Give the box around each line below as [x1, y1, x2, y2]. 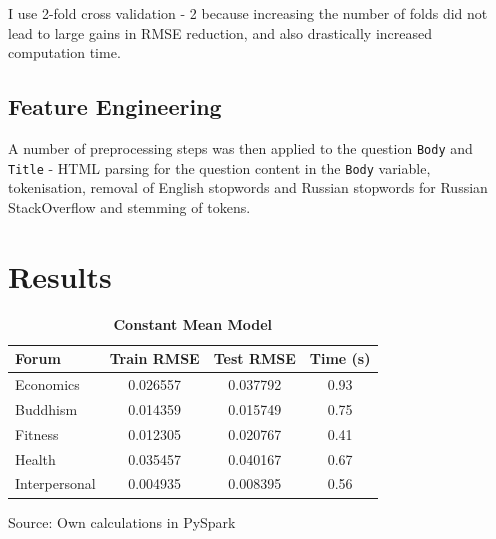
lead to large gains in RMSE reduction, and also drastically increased [8, 22, 432, 43]
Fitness [15, 423, 59, 444]
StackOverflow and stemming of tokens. [8, 196, 251, 217]
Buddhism [15, 398, 78, 419]
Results [8, 255, 112, 296]
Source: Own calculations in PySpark [8, 511, 236, 532]
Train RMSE [109, 348, 200, 369]
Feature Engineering [8, 91, 222, 122]
